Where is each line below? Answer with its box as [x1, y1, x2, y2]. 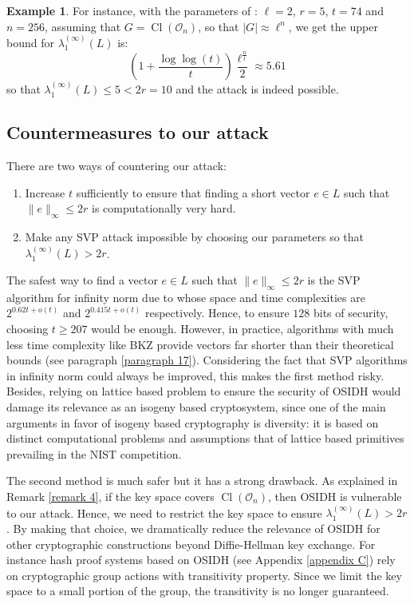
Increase [25, 184, 65, 201]
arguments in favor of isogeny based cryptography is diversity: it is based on [6, 414, 379, 431]
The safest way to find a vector [6, 272, 158, 288]
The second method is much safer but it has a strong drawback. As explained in [6, 472, 398, 489]
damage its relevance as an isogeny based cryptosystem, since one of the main [6, 398, 386, 415]
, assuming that [45, 18, 121, 34]
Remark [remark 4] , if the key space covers [6, 487, 215, 504]
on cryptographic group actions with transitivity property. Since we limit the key [6, 566, 402, 583]
